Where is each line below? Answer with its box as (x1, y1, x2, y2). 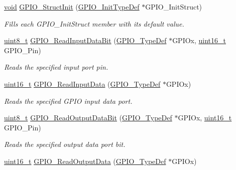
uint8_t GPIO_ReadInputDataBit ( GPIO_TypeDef (4, 35, 167, 46)
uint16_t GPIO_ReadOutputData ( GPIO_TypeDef (4, 155, 166, 166)
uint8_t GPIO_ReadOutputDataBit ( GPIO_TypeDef (4, 112, 172, 123)
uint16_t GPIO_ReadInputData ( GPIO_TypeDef (4, 78, 161, 89)
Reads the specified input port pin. (4, 62, 108, 72)
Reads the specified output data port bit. (4, 139, 126, 149)
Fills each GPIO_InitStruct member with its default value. (4, 18, 184, 29)
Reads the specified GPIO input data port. (4, 95, 133, 106)
